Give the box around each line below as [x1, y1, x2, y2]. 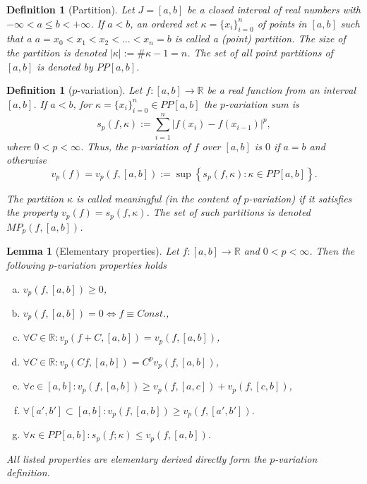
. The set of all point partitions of [187, 44, 333, 59]
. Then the [309, 243, 355, 258]
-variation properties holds [53, 257, 167, 272]
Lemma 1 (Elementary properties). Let [6, 243, 179, 258]
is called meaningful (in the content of [76, 190, 241, 205]
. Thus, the [80, 138, 128, 153]
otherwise [6, 152, 47, 167]
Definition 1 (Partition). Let [6, 2, 135, 16]
